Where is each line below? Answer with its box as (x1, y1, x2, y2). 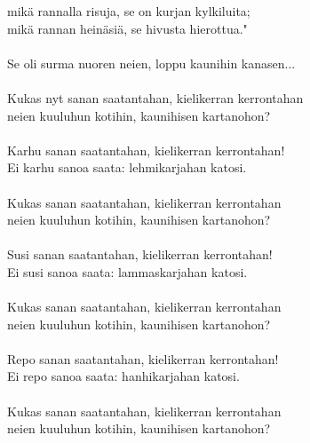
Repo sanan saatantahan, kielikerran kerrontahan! (7, 349, 279, 368)
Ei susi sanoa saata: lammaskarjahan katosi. (7, 262, 248, 281)
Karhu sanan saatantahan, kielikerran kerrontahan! (7, 140, 285, 159)
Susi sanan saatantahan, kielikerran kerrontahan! (7, 245, 273, 264)
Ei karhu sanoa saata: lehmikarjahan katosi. (7, 158, 247, 177)
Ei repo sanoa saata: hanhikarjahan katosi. (7, 367, 240, 385)
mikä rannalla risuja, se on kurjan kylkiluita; (7, 2, 250, 20)
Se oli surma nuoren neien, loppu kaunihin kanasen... (7, 53, 296, 72)
